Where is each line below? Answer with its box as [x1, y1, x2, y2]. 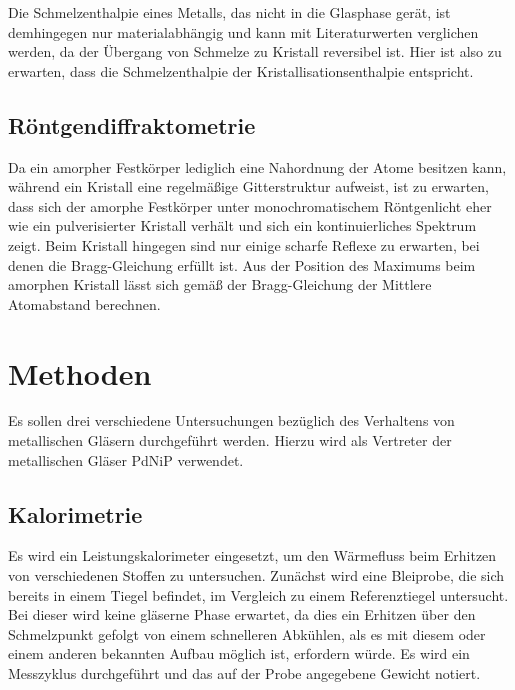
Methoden [8, 352, 152, 393]
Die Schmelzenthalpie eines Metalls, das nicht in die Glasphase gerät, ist [8, 2, 451, 22]
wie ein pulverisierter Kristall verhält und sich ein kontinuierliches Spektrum [8, 215, 477, 236]
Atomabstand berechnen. [8, 293, 161, 314]
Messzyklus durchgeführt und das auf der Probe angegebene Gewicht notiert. [8, 663, 481, 683]
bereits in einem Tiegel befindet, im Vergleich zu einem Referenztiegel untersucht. [8, 584, 509, 605]
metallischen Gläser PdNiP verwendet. [8, 449, 244, 470]
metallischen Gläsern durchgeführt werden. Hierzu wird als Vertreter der [8, 430, 452, 451]
